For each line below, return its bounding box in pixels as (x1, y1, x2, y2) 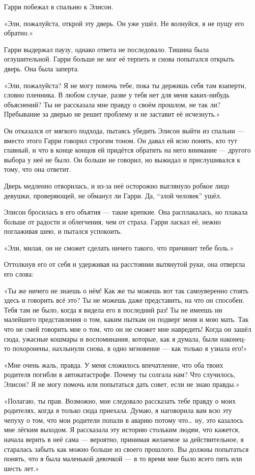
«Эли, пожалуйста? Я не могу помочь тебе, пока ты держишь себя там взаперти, (4, 80, 247, 90)
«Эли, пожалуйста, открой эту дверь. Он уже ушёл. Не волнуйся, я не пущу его (4, 18, 244, 28)
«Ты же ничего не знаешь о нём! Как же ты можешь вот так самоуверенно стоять (4, 285, 249, 295)
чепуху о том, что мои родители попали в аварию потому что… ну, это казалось (4, 414, 243, 425)
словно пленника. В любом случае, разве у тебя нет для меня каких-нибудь (4, 90, 229, 100)
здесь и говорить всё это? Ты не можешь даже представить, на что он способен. (4, 295, 245, 305)
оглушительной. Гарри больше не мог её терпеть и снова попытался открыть (4, 54, 234, 64)
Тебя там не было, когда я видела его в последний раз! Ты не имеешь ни (4, 304, 223, 315)
